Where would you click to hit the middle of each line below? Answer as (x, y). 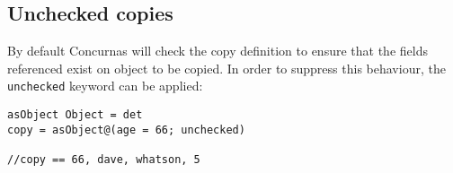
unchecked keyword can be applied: (105, 86)
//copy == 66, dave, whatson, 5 (104, 160)
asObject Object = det (75, 115)
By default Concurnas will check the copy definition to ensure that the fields (218, 51)
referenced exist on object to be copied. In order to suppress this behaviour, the (226, 68)
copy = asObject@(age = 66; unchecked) (126, 130)
